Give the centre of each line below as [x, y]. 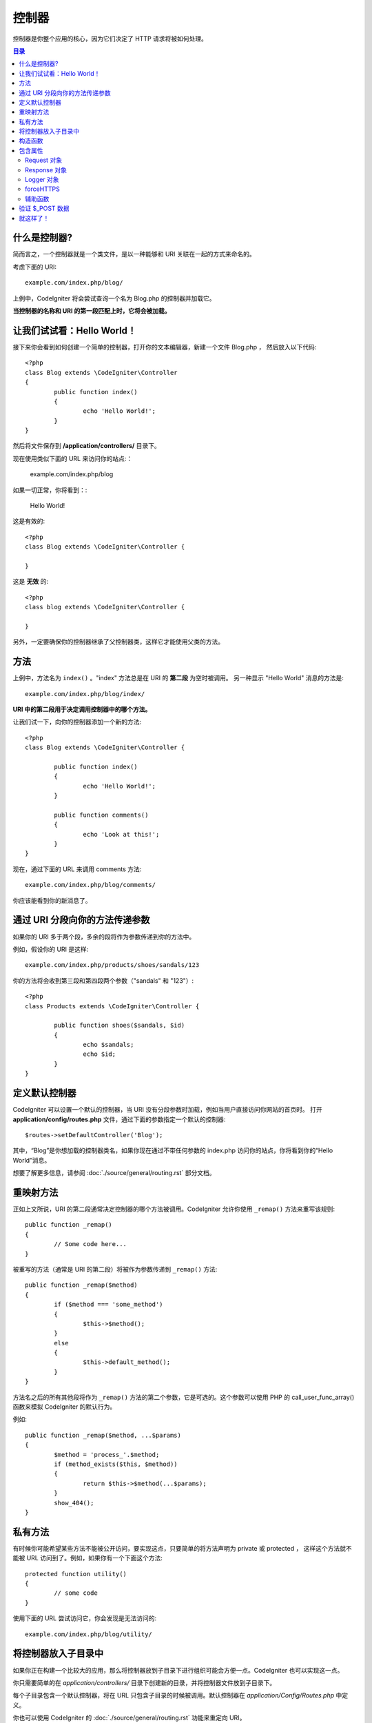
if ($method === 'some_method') [108, 1305]
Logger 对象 [42, 180]
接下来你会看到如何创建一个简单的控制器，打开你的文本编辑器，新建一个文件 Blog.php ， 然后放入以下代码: [165, 347]
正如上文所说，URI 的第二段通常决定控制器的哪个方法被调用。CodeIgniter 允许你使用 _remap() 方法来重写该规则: [174, 1209]
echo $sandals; [108, 1045]
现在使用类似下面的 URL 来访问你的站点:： [73, 458]
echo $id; [100, 1054]
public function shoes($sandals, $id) [120, 1026]
